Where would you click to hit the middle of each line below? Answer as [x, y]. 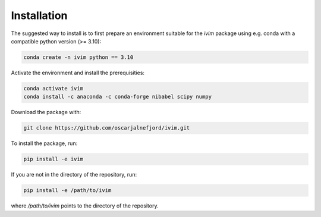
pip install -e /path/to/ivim [67, 191]
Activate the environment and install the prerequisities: [78, 73]
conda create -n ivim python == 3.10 [78, 57]
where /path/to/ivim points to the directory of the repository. [85, 206]
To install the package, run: [44, 143]
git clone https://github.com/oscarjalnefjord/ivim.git [107, 128]
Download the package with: [46, 112]
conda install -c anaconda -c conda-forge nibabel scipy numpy [118, 97]
